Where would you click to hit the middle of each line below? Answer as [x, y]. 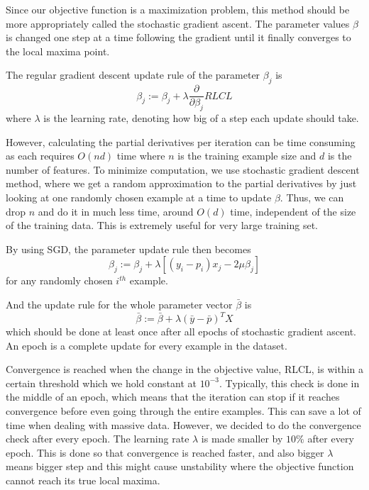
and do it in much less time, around [116, 211]
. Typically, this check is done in [289, 383]
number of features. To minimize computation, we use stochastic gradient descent [183, 169]
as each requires [40, 156]
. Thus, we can [312, 197]
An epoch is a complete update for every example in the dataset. [147, 345]
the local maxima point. [58, 51]
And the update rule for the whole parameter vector [119, 304]
